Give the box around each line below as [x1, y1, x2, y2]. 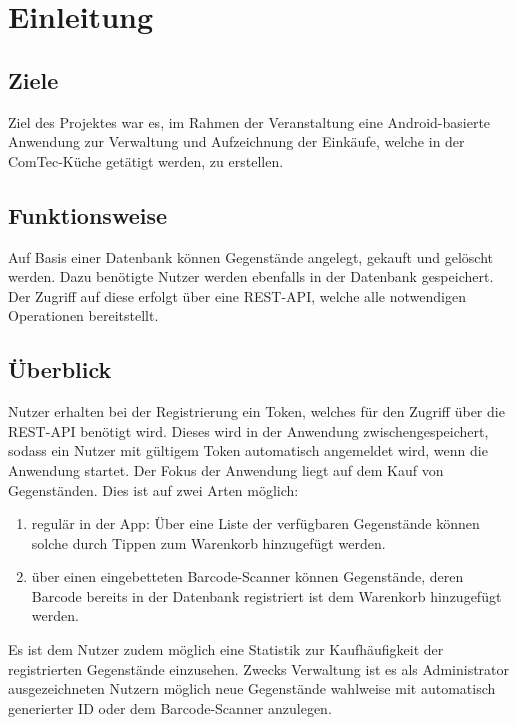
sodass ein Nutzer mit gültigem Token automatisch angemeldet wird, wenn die [8, 440, 488, 461]
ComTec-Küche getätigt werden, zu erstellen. [8, 150, 284, 171]
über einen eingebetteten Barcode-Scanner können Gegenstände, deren [31, 566, 464, 587]
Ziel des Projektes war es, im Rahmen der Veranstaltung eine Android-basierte [8, 111, 491, 132]
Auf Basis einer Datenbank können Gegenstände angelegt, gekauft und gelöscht [8, 246, 493, 267]
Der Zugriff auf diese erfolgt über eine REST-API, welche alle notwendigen [8, 285, 466, 306]
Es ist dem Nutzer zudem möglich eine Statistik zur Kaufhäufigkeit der [8, 639, 444, 660]
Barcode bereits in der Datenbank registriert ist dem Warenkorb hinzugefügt [31, 585, 502, 606]
